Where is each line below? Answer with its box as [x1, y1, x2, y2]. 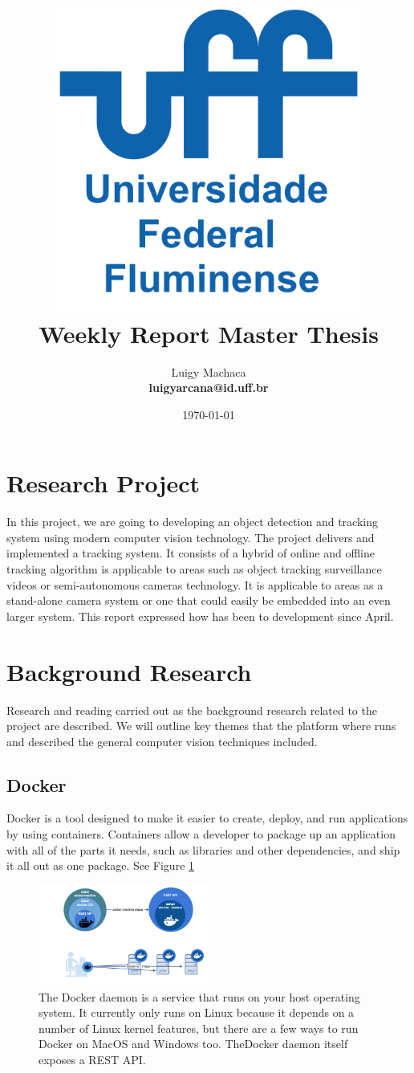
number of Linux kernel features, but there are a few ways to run [39, 1019, 359, 1036]
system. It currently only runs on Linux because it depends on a [39, 1004, 355, 1021]
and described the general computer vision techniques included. [6, 732, 318, 749]
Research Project [6, 467, 201, 500]
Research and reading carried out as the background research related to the [6, 701, 377, 718]
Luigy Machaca [171, 363, 246, 380]
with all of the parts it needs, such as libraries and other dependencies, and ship [6, 841, 400, 858]
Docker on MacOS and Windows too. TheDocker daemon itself [39, 1035, 348, 1052]
